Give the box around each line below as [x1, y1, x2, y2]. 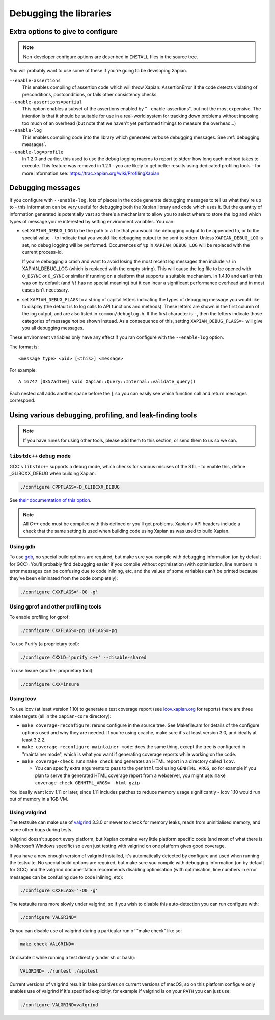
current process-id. [22, 249, 63, 255]
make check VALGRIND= [20, 941, 74, 947]
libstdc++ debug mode [9, 452, 71, 459]
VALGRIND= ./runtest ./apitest [20, 968, 99, 974]
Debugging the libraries [9, 8, 112, 19]
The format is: [9, 344, 39, 350]
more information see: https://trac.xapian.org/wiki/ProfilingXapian [22, 170, 160, 176]
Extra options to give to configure [9, 27, 118, 36]
